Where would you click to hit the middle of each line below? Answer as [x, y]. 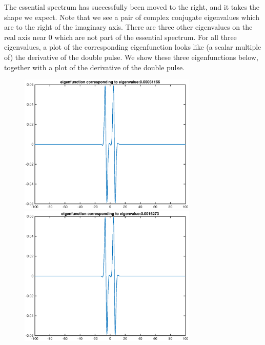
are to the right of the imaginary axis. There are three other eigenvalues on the [128, 27]
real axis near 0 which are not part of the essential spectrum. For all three [120, 37]
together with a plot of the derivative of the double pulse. [95, 67]
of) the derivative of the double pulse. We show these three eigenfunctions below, [131, 57]
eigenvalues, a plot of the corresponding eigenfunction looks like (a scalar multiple [133, 47]
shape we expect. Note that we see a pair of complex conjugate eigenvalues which [132, 17]
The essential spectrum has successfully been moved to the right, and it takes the [132, 7]
